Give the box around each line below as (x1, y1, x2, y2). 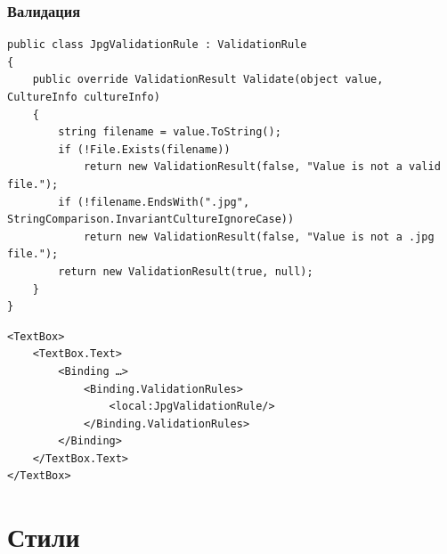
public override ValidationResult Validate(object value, (32, 73, 384, 86)
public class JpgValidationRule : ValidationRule (7, 38, 307, 52)
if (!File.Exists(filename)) (58, 143, 231, 156)
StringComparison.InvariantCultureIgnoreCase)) (7, 213, 295, 226)
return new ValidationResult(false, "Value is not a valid (83, 160, 441, 174)
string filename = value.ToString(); (58, 126, 281, 139)
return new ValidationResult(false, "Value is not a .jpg (83, 230, 435, 243)
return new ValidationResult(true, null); (58, 265, 313, 278)
